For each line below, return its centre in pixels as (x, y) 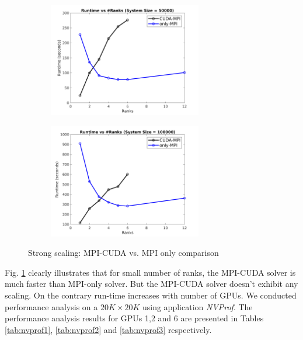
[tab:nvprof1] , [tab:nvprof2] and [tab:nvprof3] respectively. (108, 329)
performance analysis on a (51, 306)
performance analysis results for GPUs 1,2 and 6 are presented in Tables (134, 318)
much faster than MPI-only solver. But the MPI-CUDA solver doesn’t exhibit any (151, 284)
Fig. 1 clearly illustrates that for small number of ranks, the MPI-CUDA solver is (150, 272)
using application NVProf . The (197, 306)
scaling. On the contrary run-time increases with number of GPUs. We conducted (151, 295)
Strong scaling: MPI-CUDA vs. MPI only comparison (123, 253)
